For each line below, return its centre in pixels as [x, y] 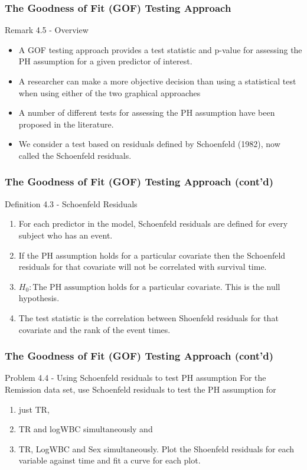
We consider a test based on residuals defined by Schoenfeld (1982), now [149, 144]
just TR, [34, 409]
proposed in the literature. [66, 124]
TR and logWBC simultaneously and [86, 429]
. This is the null [250, 286]
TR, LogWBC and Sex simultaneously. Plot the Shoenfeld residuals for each [156, 448]
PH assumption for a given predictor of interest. [105, 61]
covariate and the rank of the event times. [94, 329]
